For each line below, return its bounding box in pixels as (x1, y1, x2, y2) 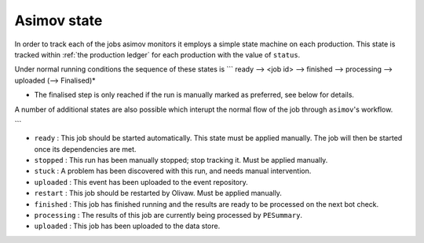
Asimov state (14, 12, 103, 29)
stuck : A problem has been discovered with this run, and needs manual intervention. (34, 166, 312, 176)
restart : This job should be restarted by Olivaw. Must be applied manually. (34, 189, 283, 198)
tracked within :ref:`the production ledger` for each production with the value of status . (14, 50, 301, 59)
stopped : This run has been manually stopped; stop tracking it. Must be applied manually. (34, 156, 328, 165)
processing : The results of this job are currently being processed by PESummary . (34, 211, 302, 220)
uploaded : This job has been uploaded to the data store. (34, 221, 221, 231)
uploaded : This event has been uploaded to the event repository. (34, 177, 248, 186)
